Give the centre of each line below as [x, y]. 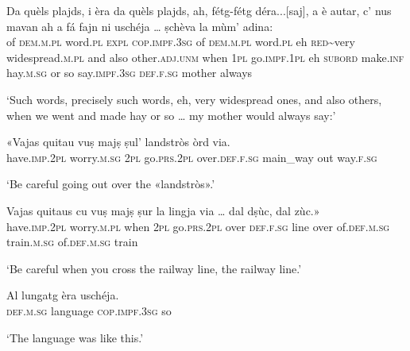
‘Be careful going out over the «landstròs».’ [111, 184]
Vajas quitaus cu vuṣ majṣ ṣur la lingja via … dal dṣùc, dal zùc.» [163, 210]
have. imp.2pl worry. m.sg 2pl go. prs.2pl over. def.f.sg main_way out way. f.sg [192, 157]
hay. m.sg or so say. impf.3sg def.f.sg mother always [130, 73]
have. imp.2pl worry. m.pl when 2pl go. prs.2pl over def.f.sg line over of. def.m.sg [198, 226]
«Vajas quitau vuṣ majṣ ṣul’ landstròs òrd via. [118, 142]
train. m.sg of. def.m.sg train [72, 242]
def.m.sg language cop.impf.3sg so [89, 310]
